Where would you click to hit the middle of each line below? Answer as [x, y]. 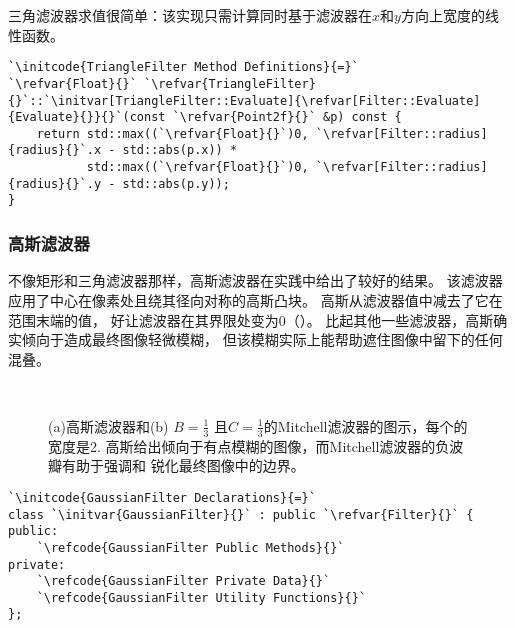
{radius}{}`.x [55, 150]
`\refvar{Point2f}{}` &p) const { [287, 117]
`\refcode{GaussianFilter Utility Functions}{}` [201, 597]
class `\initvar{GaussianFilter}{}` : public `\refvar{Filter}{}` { [241, 514]
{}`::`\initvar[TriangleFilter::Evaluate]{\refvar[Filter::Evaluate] [244, 100]
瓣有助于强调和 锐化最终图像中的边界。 [176, 465]
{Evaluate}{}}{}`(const [87, 117]
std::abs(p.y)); [176, 183]
